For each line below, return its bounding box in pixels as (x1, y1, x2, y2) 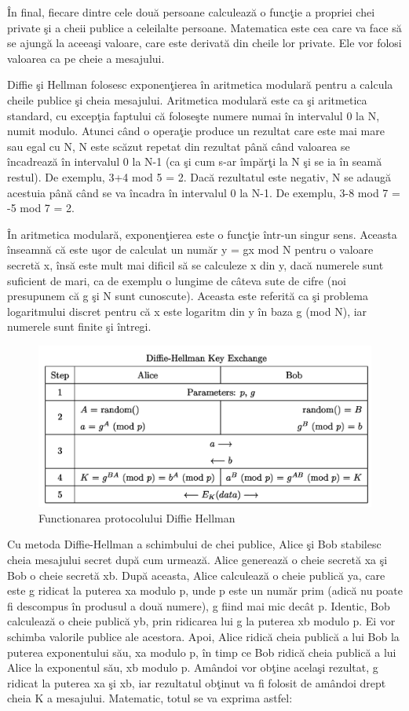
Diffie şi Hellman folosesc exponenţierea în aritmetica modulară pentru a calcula (7, 76, 393, 93)
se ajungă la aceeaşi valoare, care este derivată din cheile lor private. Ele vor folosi (7, 35, 402, 51)
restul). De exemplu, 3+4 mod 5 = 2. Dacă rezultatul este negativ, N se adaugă (7, 168, 392, 185)
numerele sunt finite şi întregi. (7, 318, 152, 335)
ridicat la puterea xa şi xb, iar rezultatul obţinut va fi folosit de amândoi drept (7, 674, 386, 691)
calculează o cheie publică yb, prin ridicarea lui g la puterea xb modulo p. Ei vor (7, 613, 396, 629)
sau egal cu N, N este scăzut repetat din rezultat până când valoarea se (7, 137, 350, 154)
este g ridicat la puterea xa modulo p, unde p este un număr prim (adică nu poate (7, 582, 403, 599)
